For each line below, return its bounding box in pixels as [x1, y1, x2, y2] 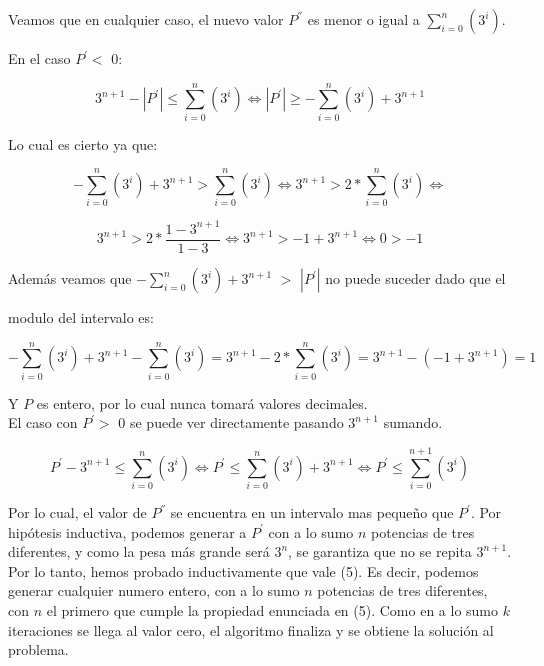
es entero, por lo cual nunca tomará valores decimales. [36, 392, 368, 413]
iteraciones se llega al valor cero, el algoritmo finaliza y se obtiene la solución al [8, 619, 494, 640]
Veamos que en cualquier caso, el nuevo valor [8, 9, 284, 29]
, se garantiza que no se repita [288, 541, 472, 562]
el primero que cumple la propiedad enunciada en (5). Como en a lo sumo [46, 600, 499, 620]
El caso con [8, 412, 78, 433]
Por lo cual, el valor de [8, 502, 147, 523]
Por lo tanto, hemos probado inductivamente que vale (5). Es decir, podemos [8, 560, 479, 581]
